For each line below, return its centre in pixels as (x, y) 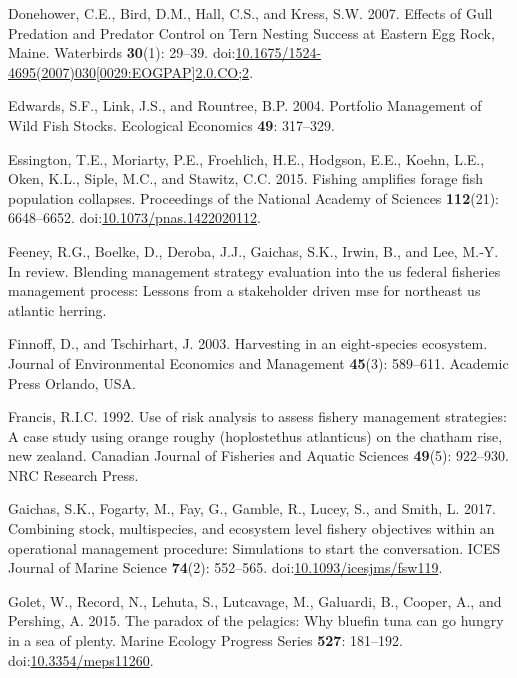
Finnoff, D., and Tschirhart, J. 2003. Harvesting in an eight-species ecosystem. (248, 343)
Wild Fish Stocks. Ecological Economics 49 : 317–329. (171, 124)
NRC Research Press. (73, 474)
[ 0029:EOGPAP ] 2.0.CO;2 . (174, 71)
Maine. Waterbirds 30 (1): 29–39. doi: (122, 52)
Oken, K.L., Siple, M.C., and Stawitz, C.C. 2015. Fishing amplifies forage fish (246, 178)
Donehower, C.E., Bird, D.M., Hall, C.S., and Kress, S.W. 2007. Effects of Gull (250, 13)
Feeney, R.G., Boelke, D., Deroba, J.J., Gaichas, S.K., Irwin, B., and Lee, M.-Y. (253, 250)
